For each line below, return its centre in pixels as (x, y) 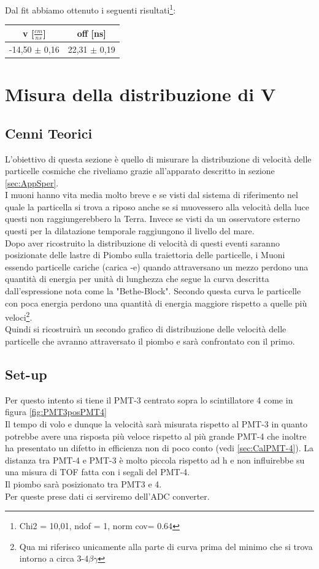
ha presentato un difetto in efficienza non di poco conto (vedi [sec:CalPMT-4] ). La (159, 448)
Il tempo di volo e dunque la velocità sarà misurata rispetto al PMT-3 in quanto (156, 424)
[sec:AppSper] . (32, 182)
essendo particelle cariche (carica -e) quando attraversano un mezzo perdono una (157, 266)
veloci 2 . (19, 316)
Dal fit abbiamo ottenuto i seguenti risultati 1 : (90, 9)
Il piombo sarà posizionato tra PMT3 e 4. (83, 484)
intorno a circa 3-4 (54, 558)
